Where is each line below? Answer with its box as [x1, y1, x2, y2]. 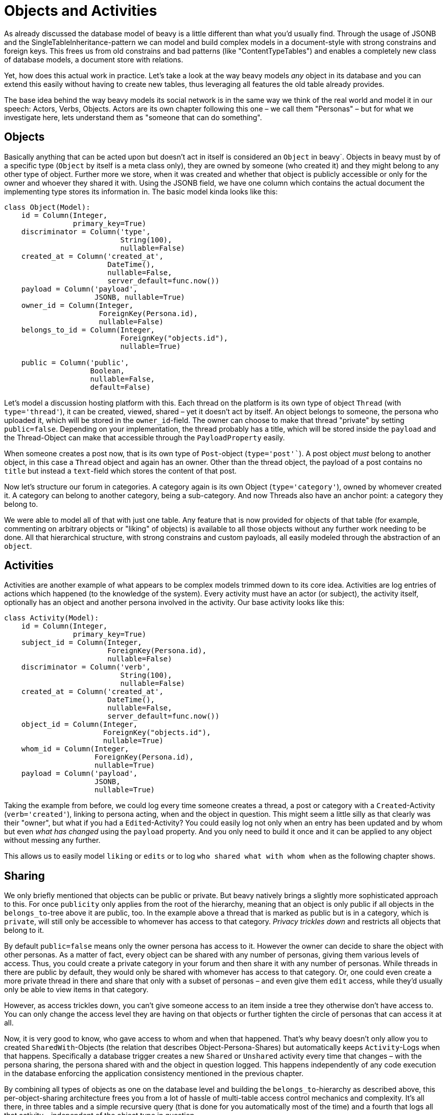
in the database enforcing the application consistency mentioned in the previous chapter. [4, 1069, 304, 1078]
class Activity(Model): [4, 614, 99, 622]
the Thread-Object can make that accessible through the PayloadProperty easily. [4, 433, 285, 442]
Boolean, [90, 366, 125, 375]
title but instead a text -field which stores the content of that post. [4, 466, 237, 475]
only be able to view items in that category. [4, 985, 149, 994]
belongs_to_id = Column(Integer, [21, 325, 155, 334]
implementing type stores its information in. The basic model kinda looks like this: [4, 187, 278, 196]
